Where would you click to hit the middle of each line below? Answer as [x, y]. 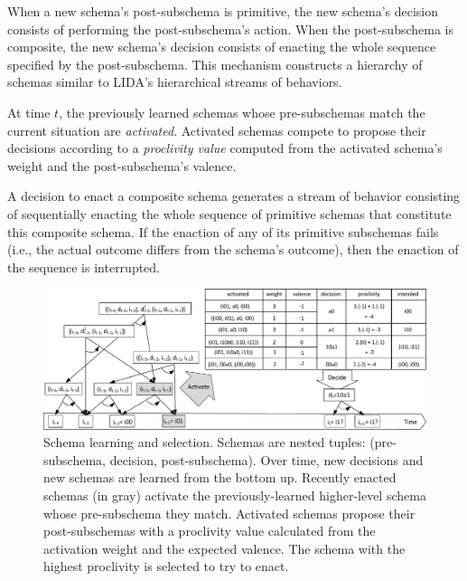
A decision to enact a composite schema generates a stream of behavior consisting [234, 196]
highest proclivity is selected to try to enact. [166, 566]
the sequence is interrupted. [84, 267]
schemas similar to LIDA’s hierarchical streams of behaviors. [175, 82]
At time [29, 112]
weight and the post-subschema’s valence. [122, 165]
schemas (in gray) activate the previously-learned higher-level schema [235, 495]
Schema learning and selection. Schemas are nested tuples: [205, 442]
